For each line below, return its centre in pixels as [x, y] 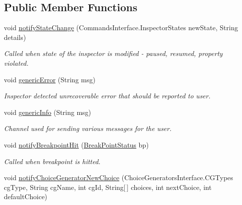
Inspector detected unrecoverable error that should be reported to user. [107, 96]
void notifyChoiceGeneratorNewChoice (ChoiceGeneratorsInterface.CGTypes [119, 177]
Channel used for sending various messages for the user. [88, 128]
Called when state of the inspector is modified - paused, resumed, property [113, 53]
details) [15, 37]
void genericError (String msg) [50, 79]
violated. [16, 63]
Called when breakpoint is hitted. [52, 161]
